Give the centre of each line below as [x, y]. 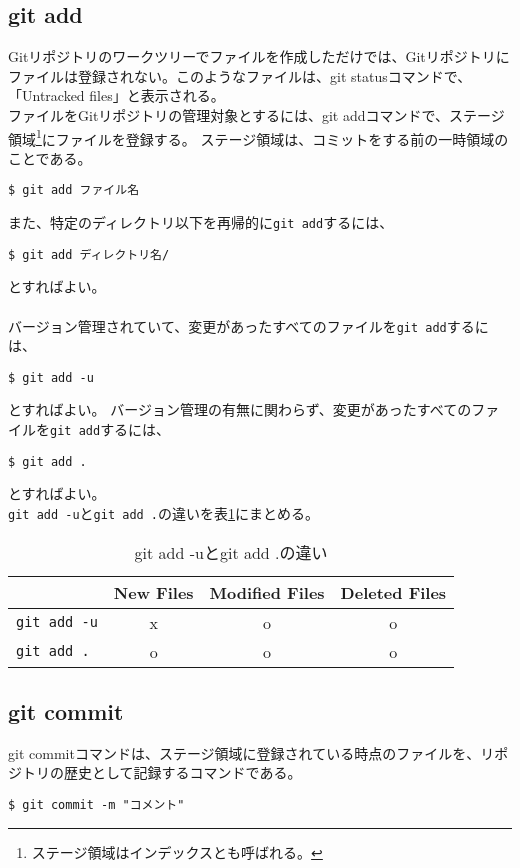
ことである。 [50, 157]
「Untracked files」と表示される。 [116, 95]
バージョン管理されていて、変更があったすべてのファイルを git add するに [248, 325]
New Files [153, 592]
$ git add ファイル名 [74, 190]
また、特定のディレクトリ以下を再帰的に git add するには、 [201, 222]
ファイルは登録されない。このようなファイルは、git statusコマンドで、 [240, 75]
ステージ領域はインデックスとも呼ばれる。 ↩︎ [177, 851]
